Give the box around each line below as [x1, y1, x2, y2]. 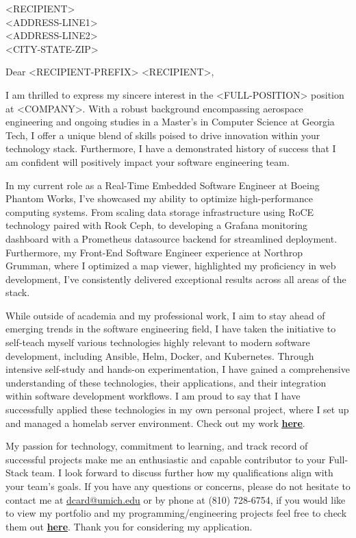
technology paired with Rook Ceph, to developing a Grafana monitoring [5, 218, 308, 232]
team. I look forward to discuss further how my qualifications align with [31, 465, 333, 480]
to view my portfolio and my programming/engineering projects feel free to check [5, 506, 347, 520]
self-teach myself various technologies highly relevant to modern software [5, 335, 310, 350]
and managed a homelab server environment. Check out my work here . [5, 415, 305, 430]
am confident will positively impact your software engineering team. [5, 154, 290, 169]
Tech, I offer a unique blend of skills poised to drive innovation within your [5, 127, 320, 142]
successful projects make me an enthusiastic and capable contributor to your [5, 452, 326, 466]
